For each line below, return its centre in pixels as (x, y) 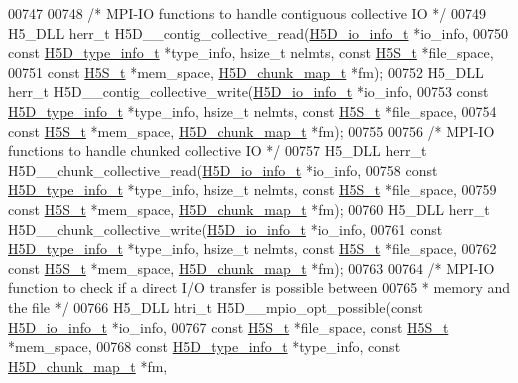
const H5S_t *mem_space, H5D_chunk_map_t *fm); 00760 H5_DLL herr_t (249, 208)
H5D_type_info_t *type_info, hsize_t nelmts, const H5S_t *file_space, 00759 (252, 189)
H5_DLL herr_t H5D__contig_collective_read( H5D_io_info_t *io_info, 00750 (258, 32)
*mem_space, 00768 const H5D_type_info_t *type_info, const (204, 346)
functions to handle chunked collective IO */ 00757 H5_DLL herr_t (217, 150)
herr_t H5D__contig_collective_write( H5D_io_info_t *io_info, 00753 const (248, 91)
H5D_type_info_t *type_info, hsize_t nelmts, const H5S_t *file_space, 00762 (252, 248)
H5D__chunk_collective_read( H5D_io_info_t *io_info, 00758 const (223, 169)
